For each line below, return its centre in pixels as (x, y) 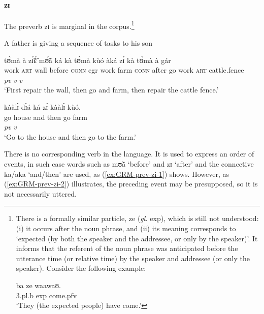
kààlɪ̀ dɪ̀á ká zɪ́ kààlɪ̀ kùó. (42, 107)
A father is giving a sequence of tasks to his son (78, 43)
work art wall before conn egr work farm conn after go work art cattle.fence (124, 70)
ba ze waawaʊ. (38, 285)
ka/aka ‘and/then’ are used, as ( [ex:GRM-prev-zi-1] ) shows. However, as (117, 174)
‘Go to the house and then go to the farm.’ (70, 136)
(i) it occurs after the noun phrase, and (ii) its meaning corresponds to (126, 228)
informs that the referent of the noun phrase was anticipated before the (127, 248)
